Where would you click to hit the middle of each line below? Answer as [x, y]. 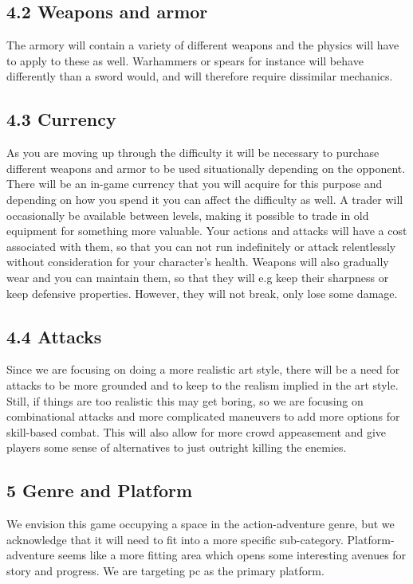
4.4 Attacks [54, 336]
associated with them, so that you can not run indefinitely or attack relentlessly [201, 246]
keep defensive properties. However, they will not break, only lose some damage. [202, 293]
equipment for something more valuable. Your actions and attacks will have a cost [207, 231]
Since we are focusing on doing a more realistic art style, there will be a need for [203, 369]
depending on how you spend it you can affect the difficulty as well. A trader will [205, 199]
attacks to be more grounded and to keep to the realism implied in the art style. [203, 384]
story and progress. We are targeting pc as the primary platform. [165, 570]
